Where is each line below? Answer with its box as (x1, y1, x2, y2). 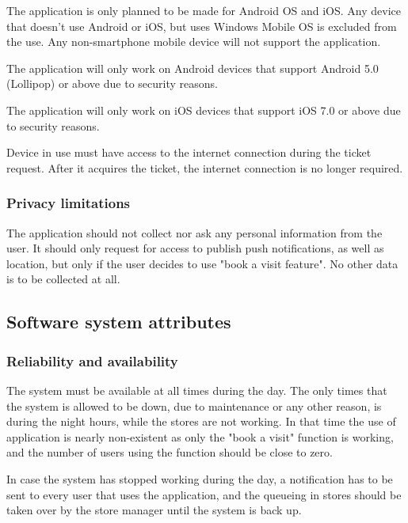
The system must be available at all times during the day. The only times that (6, 381, 387, 398)
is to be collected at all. (6, 271, 120, 287)
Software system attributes (6, 309, 231, 334)
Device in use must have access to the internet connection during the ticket (6, 144, 372, 161)
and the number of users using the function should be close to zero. (6, 444, 333, 460)
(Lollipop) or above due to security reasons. (6, 75, 218, 92)
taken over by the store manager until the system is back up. (6, 502, 302, 518)
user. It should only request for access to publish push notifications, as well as (6, 240, 384, 256)
